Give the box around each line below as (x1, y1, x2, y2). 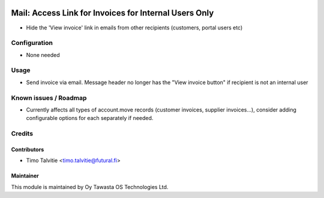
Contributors (11, 146, 44, 153)
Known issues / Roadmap (11, 94, 87, 102)
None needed (26, 51, 60, 58)
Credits (11, 130, 33, 138)
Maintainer (11, 172, 39, 179)
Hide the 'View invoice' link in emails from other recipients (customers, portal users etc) (26, 24, 243, 31)
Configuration (11, 39, 53, 47)
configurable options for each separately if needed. (26, 115, 154, 122)
